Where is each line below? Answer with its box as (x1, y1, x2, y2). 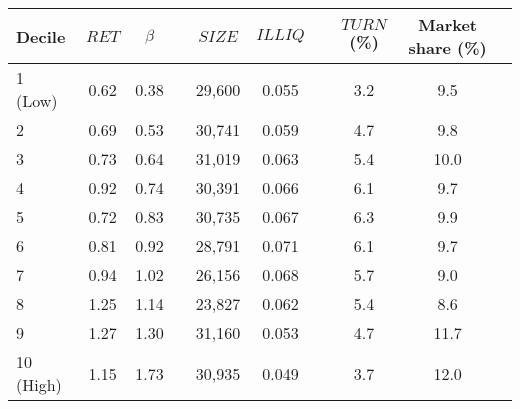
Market (418, 13, 478, 36)
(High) (16, 373, 62, 396)
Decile (16, 24, 66, 48)
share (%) (408, 36, 487, 59)
